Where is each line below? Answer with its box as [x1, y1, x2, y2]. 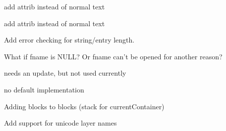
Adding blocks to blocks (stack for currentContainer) [4, 101, 165, 111]
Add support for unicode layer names [4, 118, 117, 128]
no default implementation [4, 84, 84, 94]
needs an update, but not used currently [4, 68, 126, 78]
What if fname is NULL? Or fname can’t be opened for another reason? [4, 51, 223, 61]
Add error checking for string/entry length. [4, 35, 135, 45]
